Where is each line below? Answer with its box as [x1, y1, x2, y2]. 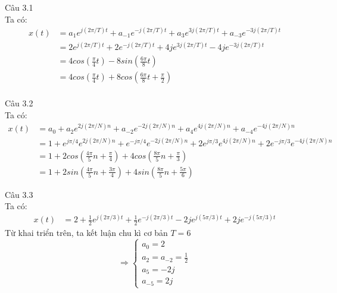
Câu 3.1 [5, 1, 33, 13]
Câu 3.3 [5, 188, 33, 200]
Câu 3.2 [5, 97, 33, 109]
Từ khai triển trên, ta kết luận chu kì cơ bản [5, 226, 168, 239]
